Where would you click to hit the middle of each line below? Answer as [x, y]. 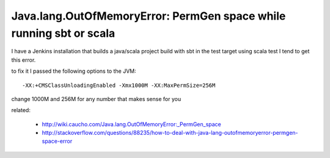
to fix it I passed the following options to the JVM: [74, 71]
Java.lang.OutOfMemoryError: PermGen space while [148, 16]
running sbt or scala [63, 33]
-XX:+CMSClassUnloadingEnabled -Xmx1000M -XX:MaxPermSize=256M [119, 85]
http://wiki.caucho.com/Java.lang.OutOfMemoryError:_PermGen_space [131, 124]
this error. [24, 60]
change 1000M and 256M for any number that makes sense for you [96, 99]
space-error [57, 141]
